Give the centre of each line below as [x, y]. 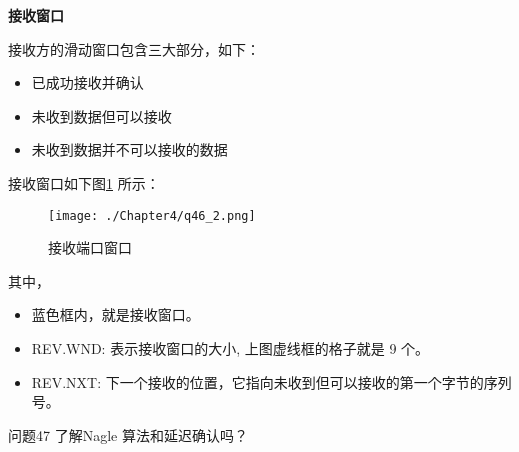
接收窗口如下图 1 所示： [84, 182]
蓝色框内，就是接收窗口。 [115, 314]
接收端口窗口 [90, 247]
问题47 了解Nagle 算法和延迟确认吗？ [128, 434]
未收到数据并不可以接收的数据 [129, 149]
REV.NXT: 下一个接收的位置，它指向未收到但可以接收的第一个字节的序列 [271, 381]
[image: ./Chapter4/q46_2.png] [152, 215]
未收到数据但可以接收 [101, 115]
